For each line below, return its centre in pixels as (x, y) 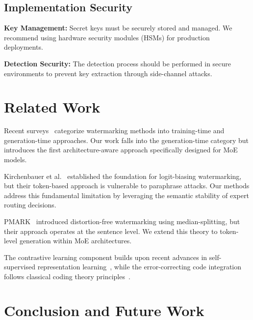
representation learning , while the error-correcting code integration (139, 267)
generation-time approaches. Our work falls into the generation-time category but (126, 140)
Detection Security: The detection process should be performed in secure (118, 63)
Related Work (52, 107)
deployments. (24, 47)
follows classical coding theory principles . (67, 276)
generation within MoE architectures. (76, 241)
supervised (20, 267)
